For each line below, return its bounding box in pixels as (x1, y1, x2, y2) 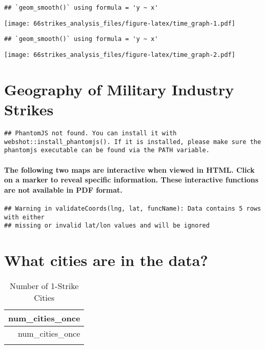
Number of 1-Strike (10, 279, 79, 292)
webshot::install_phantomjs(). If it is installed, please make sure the (4, 138, 261, 146)
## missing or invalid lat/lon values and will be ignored (4, 222, 210, 230)
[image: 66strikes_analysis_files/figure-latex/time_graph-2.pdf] (4, 51, 236, 58)
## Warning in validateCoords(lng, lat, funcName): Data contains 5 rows (4, 204, 261, 212)
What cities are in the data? (4, 250, 208, 271)
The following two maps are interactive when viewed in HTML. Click (4, 164, 255, 175)
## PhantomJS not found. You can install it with (4, 129, 177, 137)
